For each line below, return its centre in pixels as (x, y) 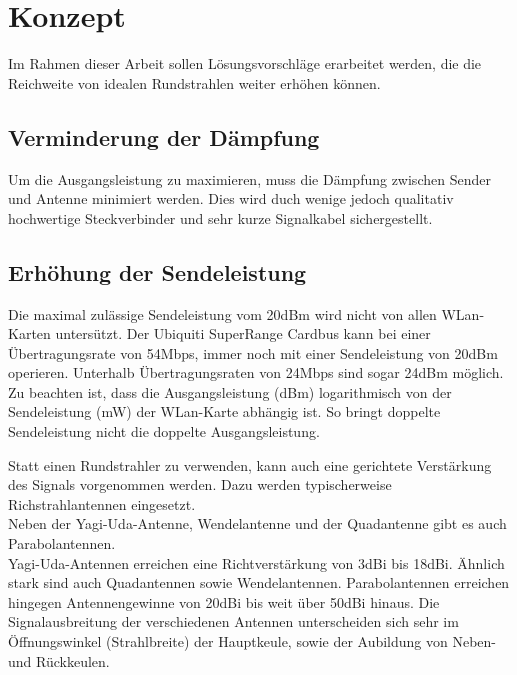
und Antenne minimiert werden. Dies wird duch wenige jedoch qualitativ (231, 198)
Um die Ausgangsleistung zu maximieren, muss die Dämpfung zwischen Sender (249, 178)
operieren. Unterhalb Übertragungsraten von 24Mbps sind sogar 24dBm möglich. (256, 372)
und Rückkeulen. (59, 660)
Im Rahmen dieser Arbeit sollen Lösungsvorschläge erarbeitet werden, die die (245, 63)
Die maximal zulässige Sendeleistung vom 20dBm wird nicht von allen (222, 313)
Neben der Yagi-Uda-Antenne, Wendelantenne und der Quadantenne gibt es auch (257, 523)
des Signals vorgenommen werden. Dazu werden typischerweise (200, 484)
